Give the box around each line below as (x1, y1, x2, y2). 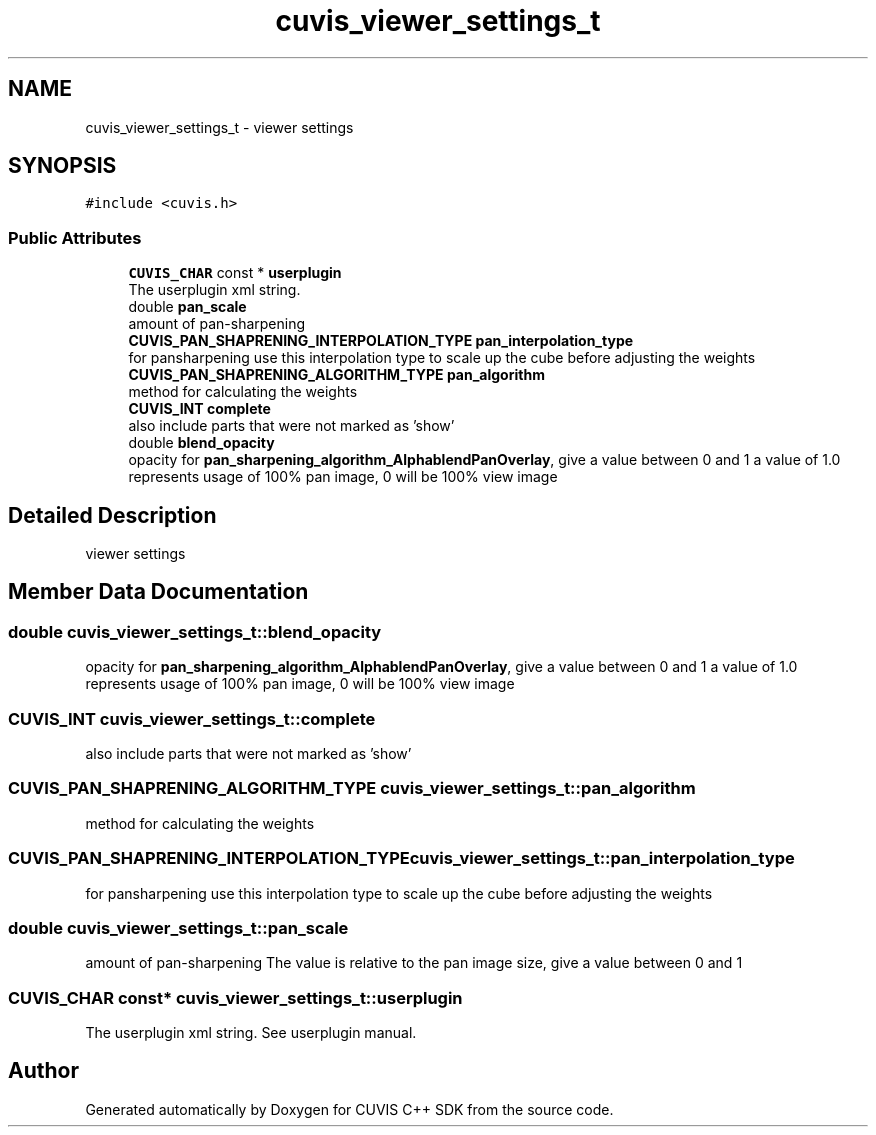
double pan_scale (128, 298, 247, 316)
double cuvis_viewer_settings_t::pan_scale (8, 917, 349, 938)
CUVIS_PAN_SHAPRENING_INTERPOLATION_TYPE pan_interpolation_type (128, 332, 634, 350)
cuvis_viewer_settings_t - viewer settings (85, 118, 354, 136)
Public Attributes (8, 227, 142, 248)
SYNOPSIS (8, 153, 117, 179)
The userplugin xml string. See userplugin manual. (85, 1024, 417, 1041)
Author (8, 1058, 79, 1084)
